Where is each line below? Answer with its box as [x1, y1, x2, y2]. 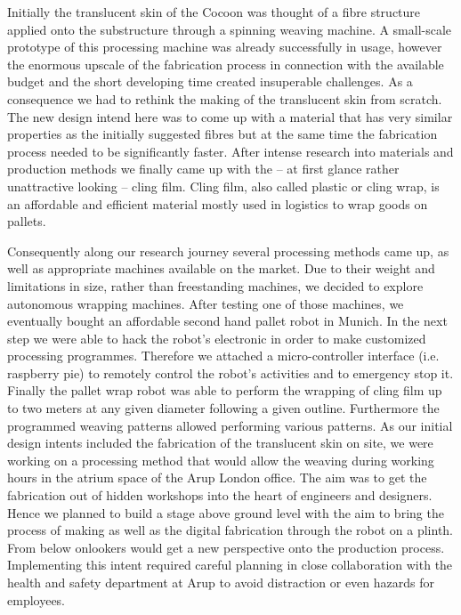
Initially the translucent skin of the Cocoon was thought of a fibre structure [7, 3, 421, 20]
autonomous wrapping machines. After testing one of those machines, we [7, 294, 404, 312]
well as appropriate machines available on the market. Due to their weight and [7, 259, 435, 278]
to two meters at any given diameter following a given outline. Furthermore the [7, 399, 440, 417]
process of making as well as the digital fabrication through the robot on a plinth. [7, 521, 454, 539]
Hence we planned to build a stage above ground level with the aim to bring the [7, 503, 444, 522]
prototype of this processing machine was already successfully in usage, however [7, 37, 442, 56]
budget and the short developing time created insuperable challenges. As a [7, 72, 413, 91]
